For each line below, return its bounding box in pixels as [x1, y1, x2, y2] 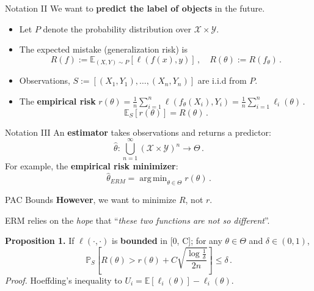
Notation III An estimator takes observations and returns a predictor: [5, 125, 271, 138]
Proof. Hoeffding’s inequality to [5, 273, 122, 286]
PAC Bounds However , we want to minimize [5, 193, 177, 206]
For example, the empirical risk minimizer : [5, 160, 178, 172]
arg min [139, 174, 167, 183]
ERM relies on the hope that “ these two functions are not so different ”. [5, 213, 270, 226]
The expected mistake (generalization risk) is [19, 43, 188, 56]
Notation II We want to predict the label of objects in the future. [5, 2, 265, 14]
